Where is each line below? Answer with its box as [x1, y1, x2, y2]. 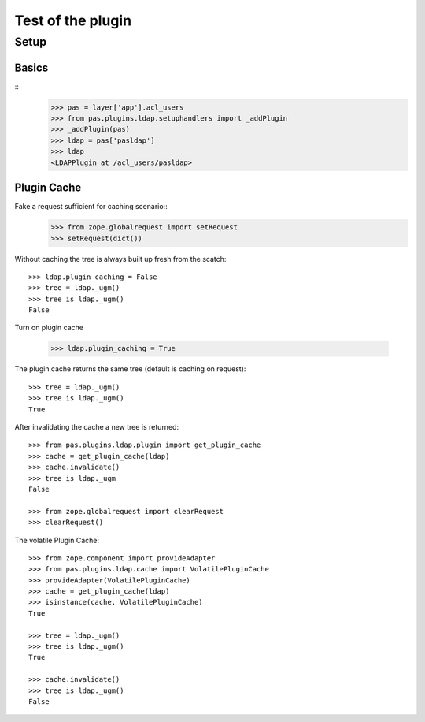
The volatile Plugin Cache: [14, 535, 100, 545]
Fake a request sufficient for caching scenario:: [14, 202, 168, 211]
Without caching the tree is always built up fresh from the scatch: [14, 254, 227, 263]
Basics [14, 61, 49, 74]
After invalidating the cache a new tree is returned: [14, 422, 179, 431]
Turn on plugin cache [14, 323, 84, 333]
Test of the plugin [14, 12, 132, 29]
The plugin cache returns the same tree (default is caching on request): [14, 364, 246, 374]
